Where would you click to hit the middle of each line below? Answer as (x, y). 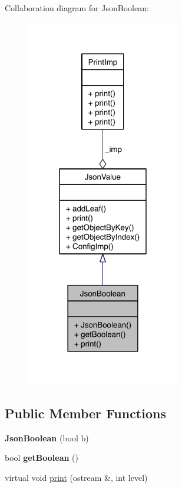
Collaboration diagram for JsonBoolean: (77, 8)
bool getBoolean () (42, 458)
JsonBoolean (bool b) (47, 437)
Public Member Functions (85, 413)
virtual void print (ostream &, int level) (76, 478)
